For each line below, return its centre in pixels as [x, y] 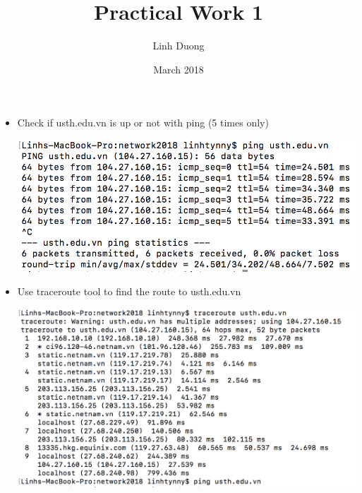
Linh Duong [179, 46]
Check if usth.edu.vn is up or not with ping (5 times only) [143, 123]
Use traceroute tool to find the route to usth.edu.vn [129, 291]
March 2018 [179, 69]
